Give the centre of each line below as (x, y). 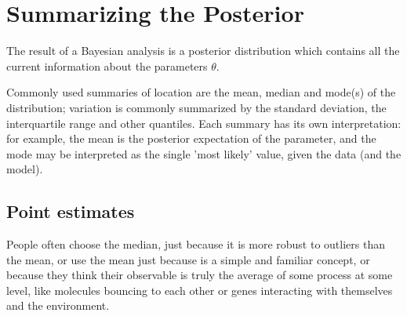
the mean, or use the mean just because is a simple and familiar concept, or (188, 259)
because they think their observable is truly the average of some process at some (200, 275)
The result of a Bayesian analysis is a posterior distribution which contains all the (203, 51)
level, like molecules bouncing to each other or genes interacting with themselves (200, 290)
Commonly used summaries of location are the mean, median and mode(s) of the (201, 92)
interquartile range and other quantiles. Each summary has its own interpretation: (204, 123)
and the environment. (58, 305)
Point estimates (71, 211)
